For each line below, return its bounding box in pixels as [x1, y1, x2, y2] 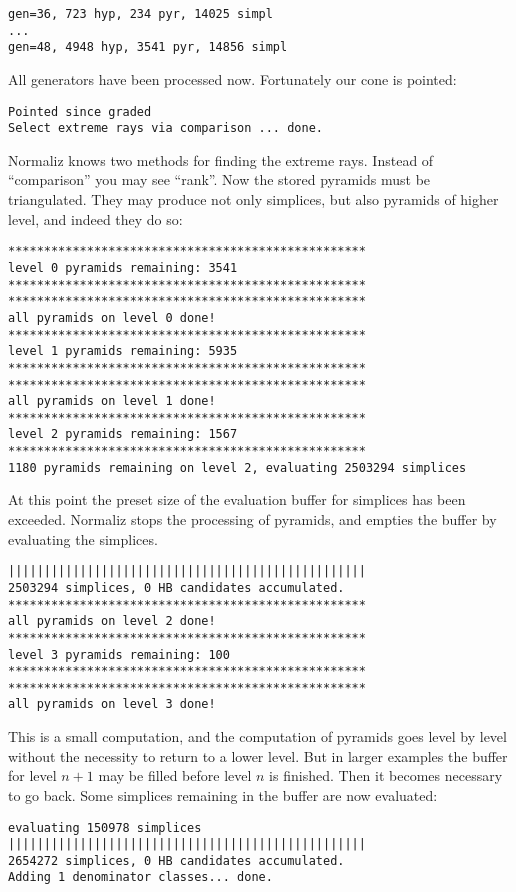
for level [8, 765, 57, 786]
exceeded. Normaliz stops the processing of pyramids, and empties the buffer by [8, 509, 497, 530]
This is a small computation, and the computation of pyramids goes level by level [8, 726, 507, 747]
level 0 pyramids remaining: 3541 [8, 260, 238, 275]
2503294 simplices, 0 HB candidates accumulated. [8, 580, 345, 595]
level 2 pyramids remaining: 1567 [8, 427, 238, 442]
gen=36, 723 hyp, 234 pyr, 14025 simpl [8, 7, 273, 21]
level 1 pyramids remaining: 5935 [8, 344, 238, 359]
